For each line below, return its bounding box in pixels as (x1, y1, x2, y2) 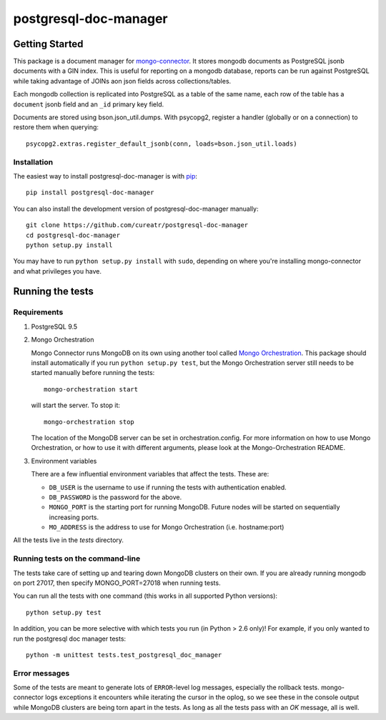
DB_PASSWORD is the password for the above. (49, 493, 182, 501)
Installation (13, 157, 54, 167)
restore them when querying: (13, 123, 99, 131)
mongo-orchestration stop (44, 418, 135, 426)
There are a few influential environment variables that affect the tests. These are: (31, 470, 269, 479)
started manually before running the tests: (31, 369, 155, 377)
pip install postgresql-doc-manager (26, 189, 154, 196)
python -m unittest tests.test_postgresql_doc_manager (26, 651, 222, 659)
